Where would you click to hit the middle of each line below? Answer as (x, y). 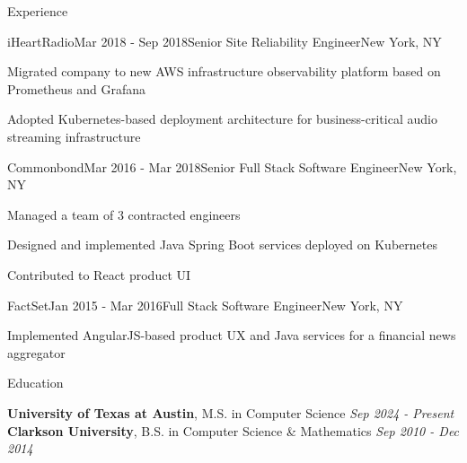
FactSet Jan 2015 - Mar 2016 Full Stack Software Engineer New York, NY (205, 305)
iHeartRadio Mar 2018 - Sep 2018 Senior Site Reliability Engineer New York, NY (225, 41)
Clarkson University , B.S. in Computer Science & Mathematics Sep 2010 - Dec (233, 430)
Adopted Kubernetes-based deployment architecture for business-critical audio (222, 119)
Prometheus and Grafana (77, 88)
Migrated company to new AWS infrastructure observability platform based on (224, 71)
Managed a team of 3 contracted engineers (124, 214)
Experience (38, 11)
